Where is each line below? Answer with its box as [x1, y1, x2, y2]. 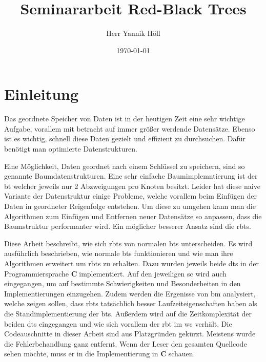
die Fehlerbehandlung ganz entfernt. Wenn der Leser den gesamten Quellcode [4, 338, 247, 349]
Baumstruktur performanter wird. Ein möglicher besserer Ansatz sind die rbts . [4, 221, 251, 231]
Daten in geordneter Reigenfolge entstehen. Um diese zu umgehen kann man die [4, 201, 256, 211]
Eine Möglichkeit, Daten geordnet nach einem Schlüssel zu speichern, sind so [4, 160, 245, 171]
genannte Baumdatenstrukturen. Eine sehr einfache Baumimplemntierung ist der [4, 171, 258, 181]
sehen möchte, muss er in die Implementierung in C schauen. [4, 348, 195, 359]
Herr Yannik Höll [106, 28, 160, 38]
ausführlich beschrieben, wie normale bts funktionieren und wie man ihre [4, 248, 233, 259]
